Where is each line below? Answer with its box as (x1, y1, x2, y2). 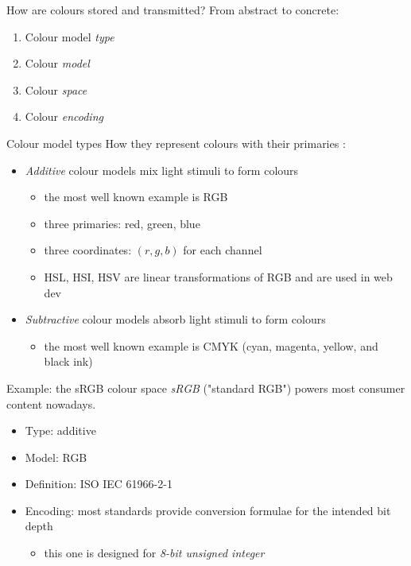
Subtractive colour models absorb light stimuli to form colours (25, 311, 326, 328)
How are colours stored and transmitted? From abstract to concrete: (6, 2, 339, 17)
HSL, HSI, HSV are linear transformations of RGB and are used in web (44, 268, 393, 285)
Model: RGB (25, 448, 87, 465)
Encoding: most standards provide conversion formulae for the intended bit (25, 502, 391, 518)
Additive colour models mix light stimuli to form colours (25, 161, 299, 178)
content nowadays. (6, 395, 96, 412)
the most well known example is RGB (44, 188, 228, 205)
